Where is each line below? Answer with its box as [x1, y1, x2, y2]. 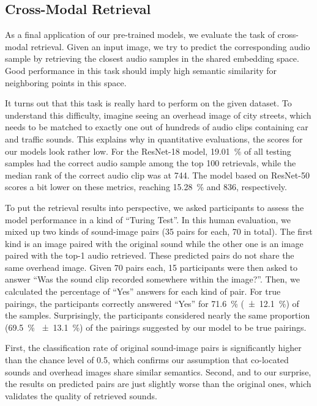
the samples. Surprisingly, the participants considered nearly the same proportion [5, 309, 310, 322]
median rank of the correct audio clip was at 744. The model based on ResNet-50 [5, 168, 310, 181]
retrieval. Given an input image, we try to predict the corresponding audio [31, 40, 310, 53]
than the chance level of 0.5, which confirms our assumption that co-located [5, 353, 289, 366]
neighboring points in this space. [5, 76, 127, 89]
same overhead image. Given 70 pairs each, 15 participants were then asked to [5, 260, 298, 273]
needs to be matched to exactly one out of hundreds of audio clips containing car [5, 120, 308, 133]
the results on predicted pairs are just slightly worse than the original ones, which [5, 377, 311, 390]
